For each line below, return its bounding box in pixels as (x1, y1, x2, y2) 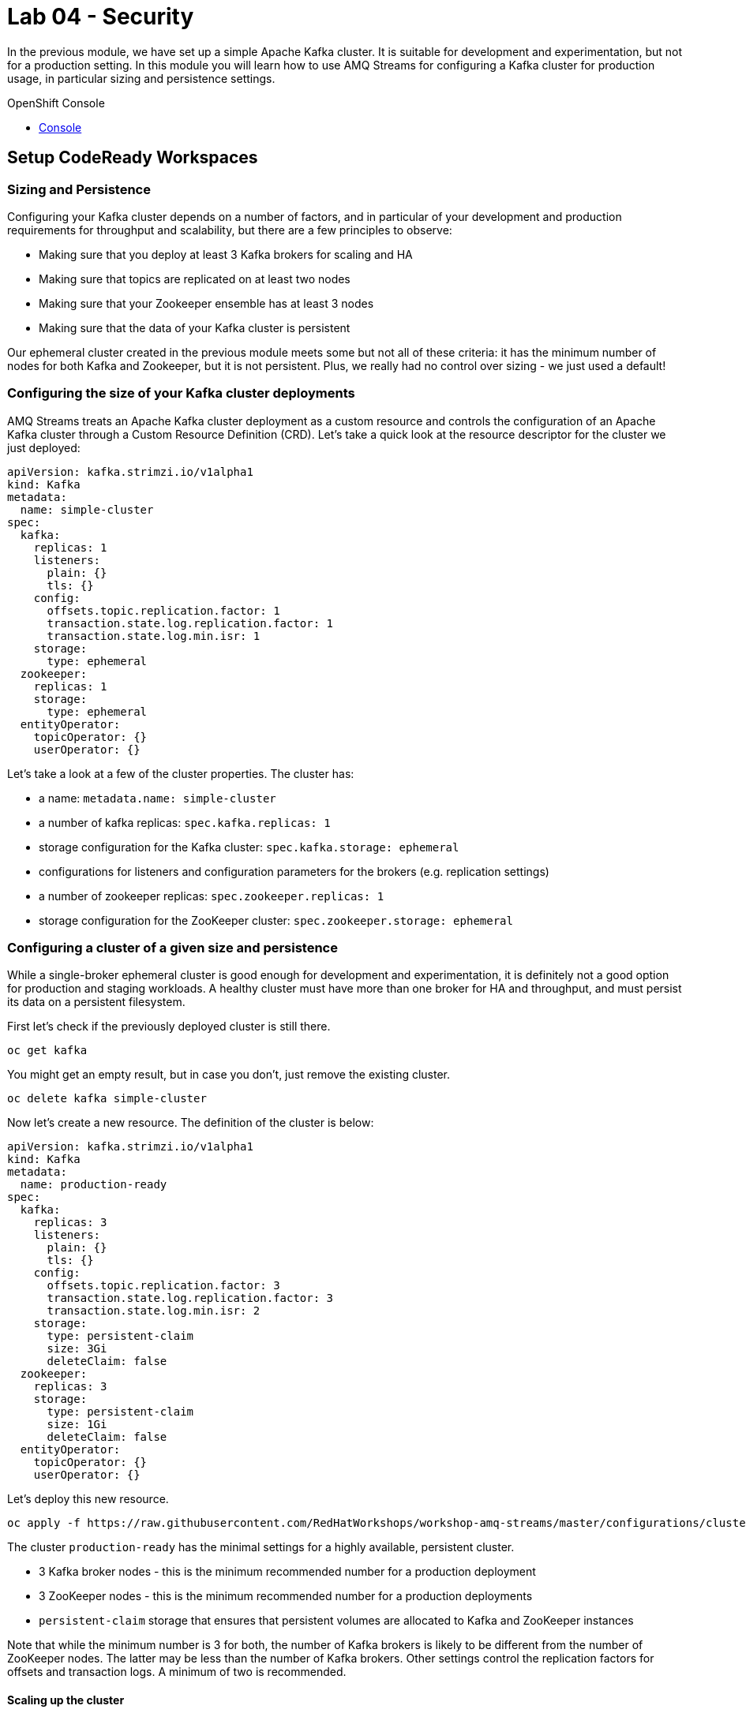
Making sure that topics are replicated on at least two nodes (39, 271, 351, 286)
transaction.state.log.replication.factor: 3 (47, 1292, 334, 1305)
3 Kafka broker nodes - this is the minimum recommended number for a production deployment (39, 1565, 536, 1579)
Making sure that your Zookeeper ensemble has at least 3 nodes (39, 296, 374, 310)
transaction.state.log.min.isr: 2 (47, 1304, 261, 1318)
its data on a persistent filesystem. (7, 995, 186, 1009)
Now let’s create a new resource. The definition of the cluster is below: (7, 1116, 374, 1130)
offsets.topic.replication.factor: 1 (47, 604, 280, 617)
